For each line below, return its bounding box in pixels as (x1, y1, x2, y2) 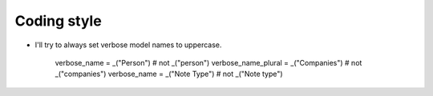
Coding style (14, 12, 102, 30)
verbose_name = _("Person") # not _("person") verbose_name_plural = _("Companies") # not (55, 58, 362, 67)
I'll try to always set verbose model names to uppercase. (34, 40, 222, 50)
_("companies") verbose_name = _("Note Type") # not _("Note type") (55, 69, 284, 79)
